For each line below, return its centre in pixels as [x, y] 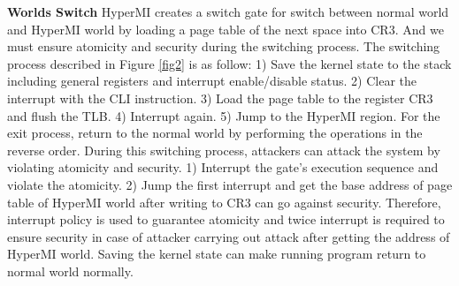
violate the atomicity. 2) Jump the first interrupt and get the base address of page [230, 184]
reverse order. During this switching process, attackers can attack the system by [224, 150]
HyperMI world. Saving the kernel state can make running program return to [217, 254]
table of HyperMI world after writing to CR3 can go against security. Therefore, [224, 202]
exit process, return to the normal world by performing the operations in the [215, 133]
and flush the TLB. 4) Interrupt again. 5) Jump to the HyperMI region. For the [224, 115]
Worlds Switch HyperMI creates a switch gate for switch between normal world [228, 11]
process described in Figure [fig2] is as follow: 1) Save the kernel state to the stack [229, 63]
